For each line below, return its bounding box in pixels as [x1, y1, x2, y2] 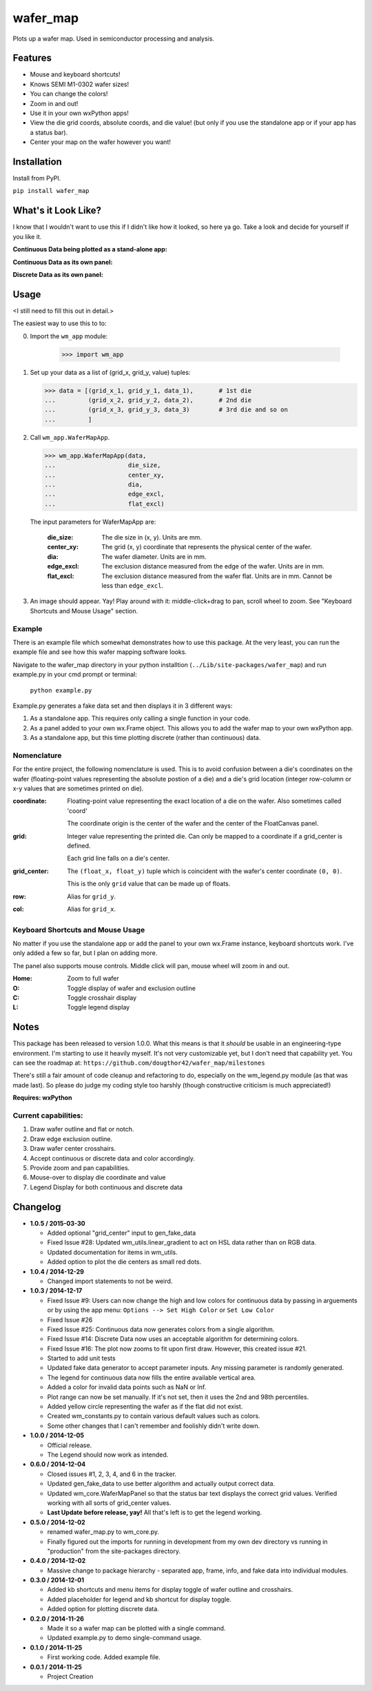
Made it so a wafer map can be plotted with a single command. [47, 1624, 226, 1632]
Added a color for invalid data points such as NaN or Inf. [47, 1383, 207, 1391]
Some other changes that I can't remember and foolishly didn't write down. [47, 1422, 260, 1430]
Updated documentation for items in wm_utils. [47, 1248, 178, 1256]
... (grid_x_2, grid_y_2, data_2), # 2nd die [44, 396, 252, 404]
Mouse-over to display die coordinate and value [30, 1174, 166, 1182]
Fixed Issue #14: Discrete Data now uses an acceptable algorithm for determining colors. [47, 1335, 299, 1343]
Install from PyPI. [12, 174, 61, 183]
